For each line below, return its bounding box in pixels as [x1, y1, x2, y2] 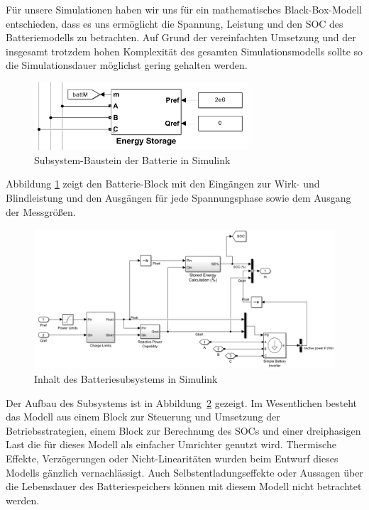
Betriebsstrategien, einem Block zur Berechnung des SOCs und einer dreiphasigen [6, 423, 361, 438]
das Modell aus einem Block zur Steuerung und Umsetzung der [6, 409, 280, 424]
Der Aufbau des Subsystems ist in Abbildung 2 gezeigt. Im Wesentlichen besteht [6, 395, 358, 410]
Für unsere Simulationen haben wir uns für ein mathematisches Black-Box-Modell [6, 2, 363, 16]
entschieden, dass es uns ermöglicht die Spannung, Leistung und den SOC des [6, 16, 343, 31]
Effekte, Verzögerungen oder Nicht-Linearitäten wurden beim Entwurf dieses [6, 450, 338, 465]
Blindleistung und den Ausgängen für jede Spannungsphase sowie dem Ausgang [6, 190, 351, 205]
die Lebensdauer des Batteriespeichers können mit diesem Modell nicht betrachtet [6, 479, 362, 494]
